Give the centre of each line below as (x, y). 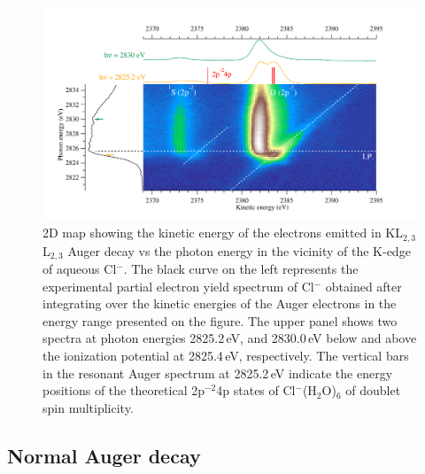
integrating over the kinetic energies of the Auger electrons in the (220, 303)
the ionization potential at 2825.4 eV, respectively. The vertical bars (226, 356)
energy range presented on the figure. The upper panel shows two (220, 320)
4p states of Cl (256, 390)
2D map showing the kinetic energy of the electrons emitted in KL (223, 233)
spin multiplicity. (88, 407)
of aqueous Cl (80, 269)
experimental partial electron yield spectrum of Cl (178, 286)
